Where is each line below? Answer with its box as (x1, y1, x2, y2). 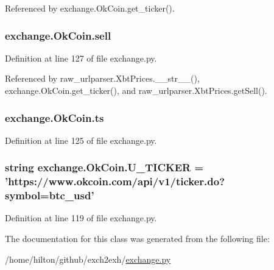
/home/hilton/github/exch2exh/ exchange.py (5, 252, 171, 265)
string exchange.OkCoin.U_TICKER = (5, 160, 204, 175)
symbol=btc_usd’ (5, 188, 94, 203)
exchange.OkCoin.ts (5, 110, 104, 125)
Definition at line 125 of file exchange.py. (5, 133, 157, 146)
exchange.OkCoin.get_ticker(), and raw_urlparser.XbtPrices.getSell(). (5, 84, 267, 96)
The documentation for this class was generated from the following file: (5, 232, 270, 245)
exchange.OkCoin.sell (5, 27, 111, 43)
